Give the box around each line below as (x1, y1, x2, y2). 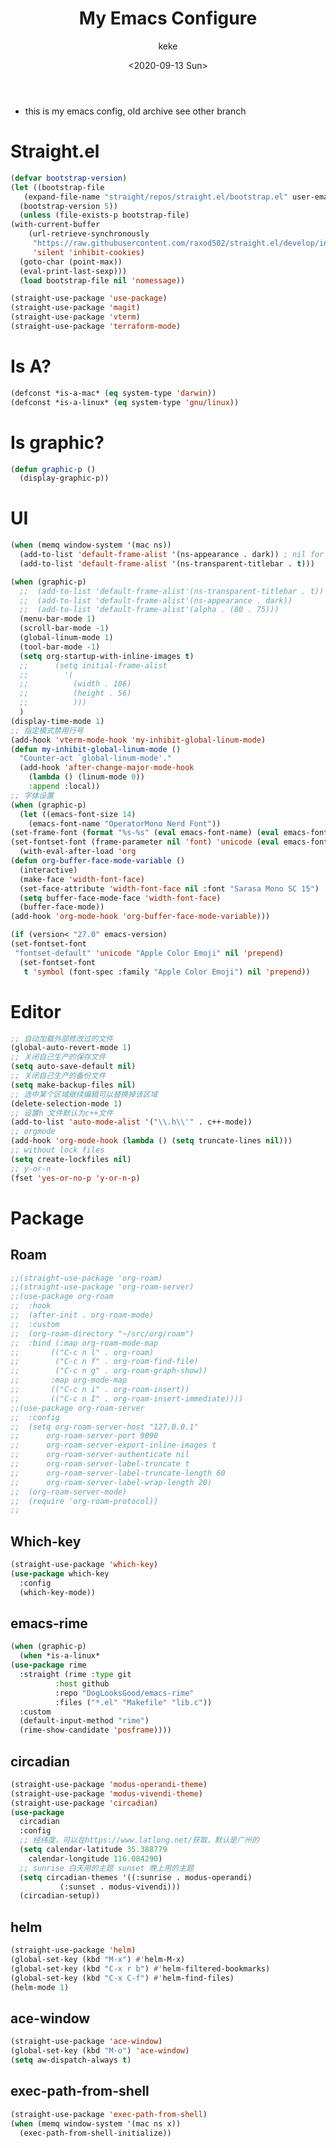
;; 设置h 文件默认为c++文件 (10, 1108, 114, 1118)
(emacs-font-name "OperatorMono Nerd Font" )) (28, 818, 222, 829)
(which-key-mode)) (19, 1587, 97, 1597)
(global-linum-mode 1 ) (19, 633, 114, 643)
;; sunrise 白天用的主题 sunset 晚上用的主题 (19, 1863, 195, 1873)
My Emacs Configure (78, 7, 258, 30)
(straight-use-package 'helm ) (10, 1945, 137, 1956)
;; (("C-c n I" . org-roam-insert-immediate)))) (10, 1393, 244, 1404)
